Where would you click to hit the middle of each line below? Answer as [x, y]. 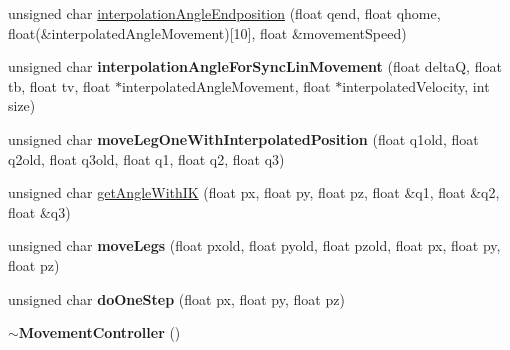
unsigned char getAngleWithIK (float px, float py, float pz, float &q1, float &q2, [254, 192]
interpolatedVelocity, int [416, 85]
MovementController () [99, 332]
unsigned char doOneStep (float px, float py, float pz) [176, 298]
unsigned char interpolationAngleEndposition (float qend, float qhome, [224, 13]
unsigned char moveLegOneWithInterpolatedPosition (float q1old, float [243, 138]
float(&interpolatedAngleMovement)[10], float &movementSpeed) [207, 32]
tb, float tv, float [59, 85]
